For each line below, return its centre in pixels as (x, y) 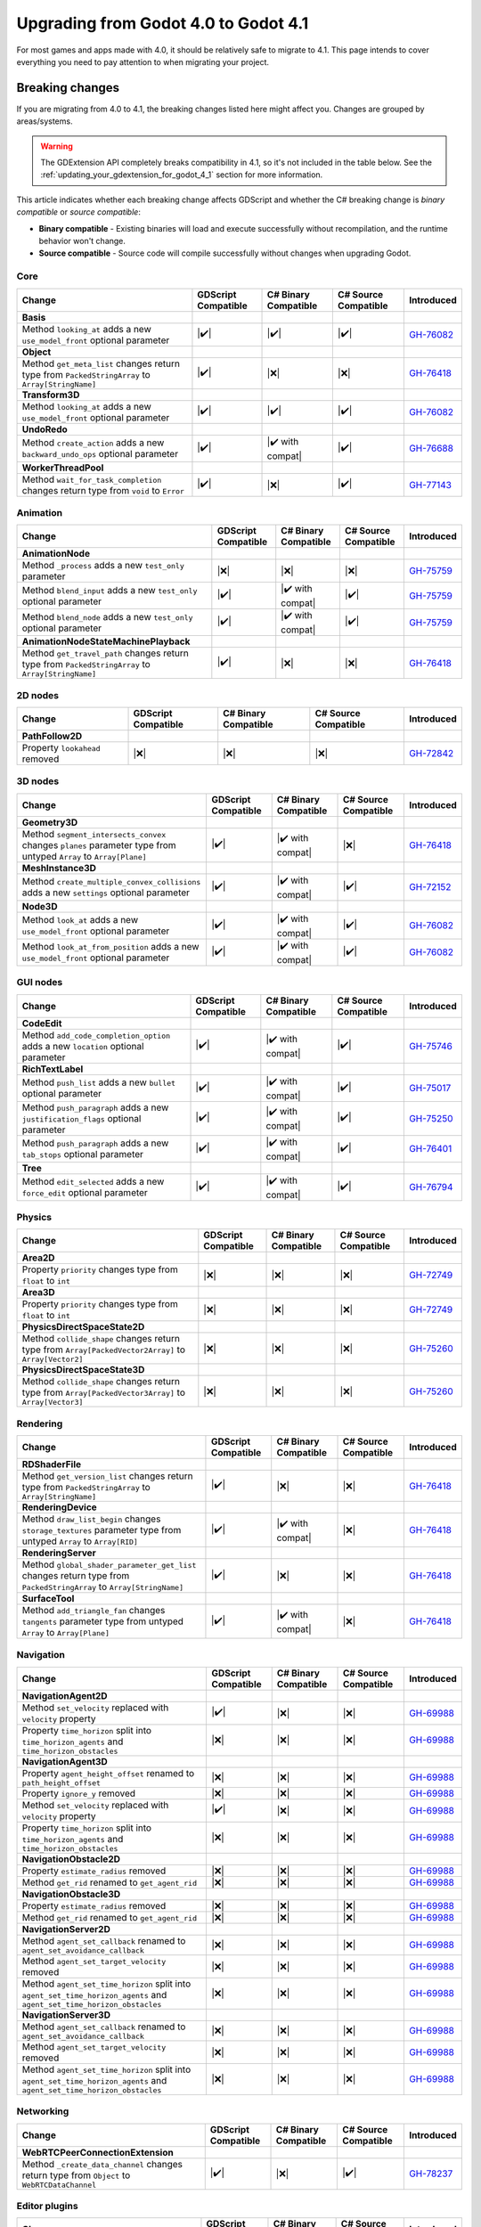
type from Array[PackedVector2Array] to (104, 1350)
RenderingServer (59, 1553)
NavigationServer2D (66, 1929)
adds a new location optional (83, 1046)
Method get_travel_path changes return (105, 653)
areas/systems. (45, 121)
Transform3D (51, 395)
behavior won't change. (82, 241)
